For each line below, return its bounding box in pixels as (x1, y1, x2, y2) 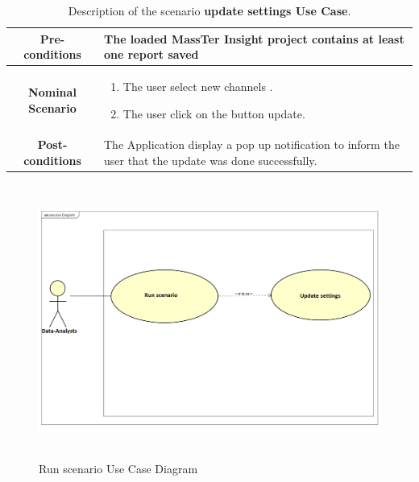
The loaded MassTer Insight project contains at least (103, 30, 404, 47)
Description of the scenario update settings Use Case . (68, 2, 351, 19)
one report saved (103, 46, 199, 63)
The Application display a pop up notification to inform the (103, 136, 400, 153)
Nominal (28, 84, 77, 101)
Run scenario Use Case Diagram (39, 459, 198, 476)
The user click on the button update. (122, 105, 305, 122)
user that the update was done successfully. (103, 152, 317, 169)
